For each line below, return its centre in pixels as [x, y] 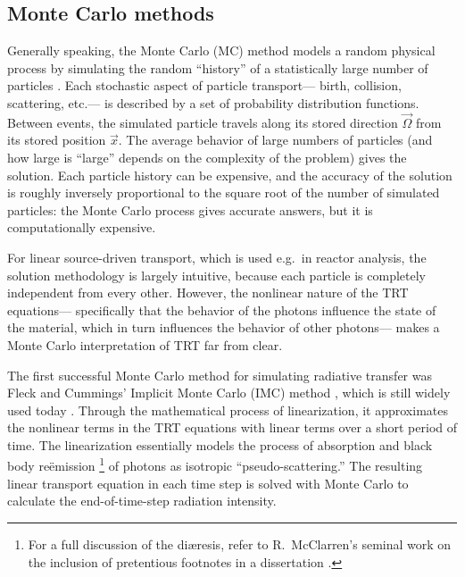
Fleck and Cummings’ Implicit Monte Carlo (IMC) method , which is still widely [229, 393]
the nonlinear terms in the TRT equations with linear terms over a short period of [232, 427]
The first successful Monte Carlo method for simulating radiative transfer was [220, 375]
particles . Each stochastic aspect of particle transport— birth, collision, [204, 85]
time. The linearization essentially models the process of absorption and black [220, 444]
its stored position [57, 140]
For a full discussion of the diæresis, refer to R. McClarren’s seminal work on [240, 544]
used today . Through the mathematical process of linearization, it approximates [228, 410]
